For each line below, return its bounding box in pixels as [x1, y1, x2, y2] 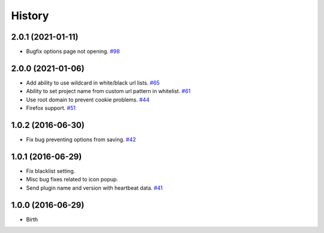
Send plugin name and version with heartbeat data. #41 [26, 184, 163, 192]
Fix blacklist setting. [26, 167, 76, 174]
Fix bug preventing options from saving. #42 [26, 136, 136, 144]
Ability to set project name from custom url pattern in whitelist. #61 [26, 88, 191, 95]
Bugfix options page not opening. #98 [26, 48, 120, 55]
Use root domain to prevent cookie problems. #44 [26, 96, 150, 103]
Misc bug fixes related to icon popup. [26, 176, 118, 183]
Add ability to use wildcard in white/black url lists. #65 [26, 79, 160, 86]
